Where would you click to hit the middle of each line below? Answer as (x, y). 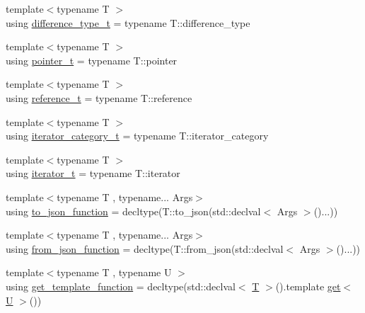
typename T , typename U (114, 272)
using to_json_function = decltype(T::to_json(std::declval (133, 211)
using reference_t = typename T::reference (99, 97)
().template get (308, 286)
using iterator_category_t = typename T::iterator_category (137, 136)
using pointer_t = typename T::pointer (92, 60)
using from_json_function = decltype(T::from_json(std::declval (145, 248)
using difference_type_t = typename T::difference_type (128, 22)
